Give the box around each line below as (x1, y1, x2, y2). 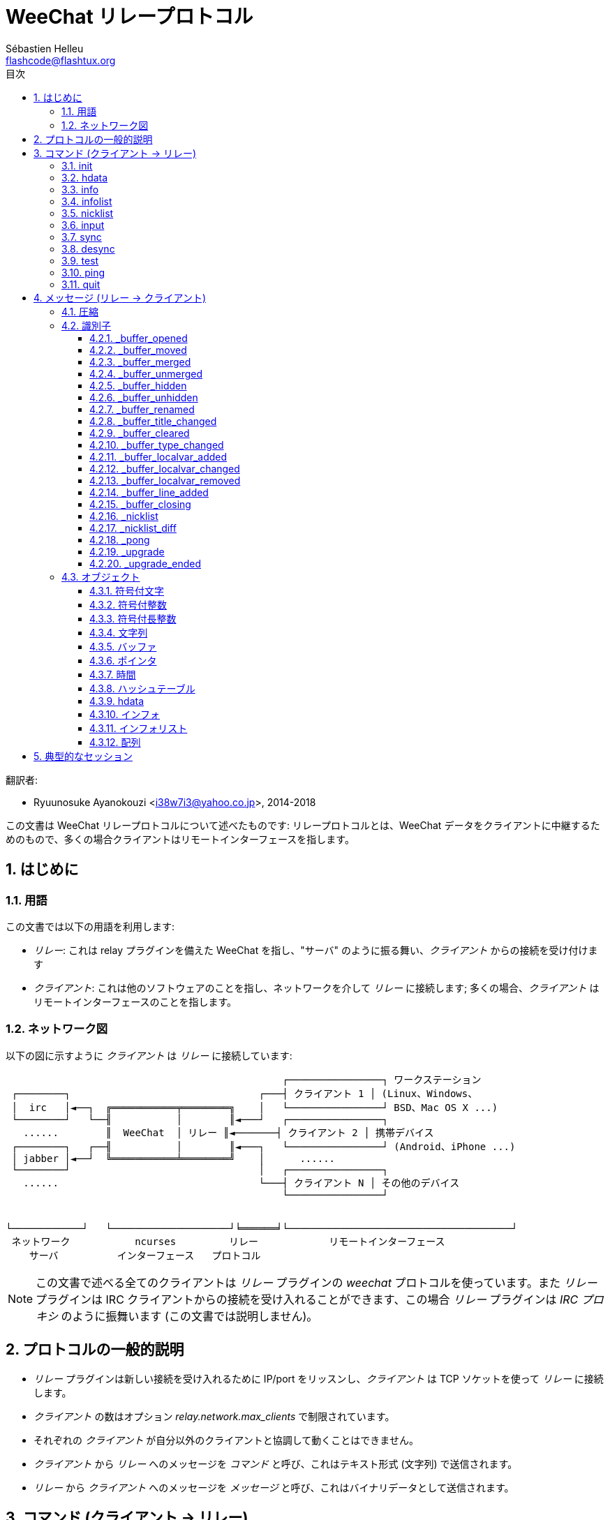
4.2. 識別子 (61, 319, 112, 331)
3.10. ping (61, 266, 105, 278)
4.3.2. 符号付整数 (89, 598, 168, 611)
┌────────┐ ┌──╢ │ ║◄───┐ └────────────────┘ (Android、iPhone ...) (11, 1140, 516, 1152)
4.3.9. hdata (89, 694, 144, 707)
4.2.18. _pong (89, 533, 150, 546)
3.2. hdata (61, 171, 108, 184)
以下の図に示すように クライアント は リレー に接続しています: (6, 1049, 292, 1061)
